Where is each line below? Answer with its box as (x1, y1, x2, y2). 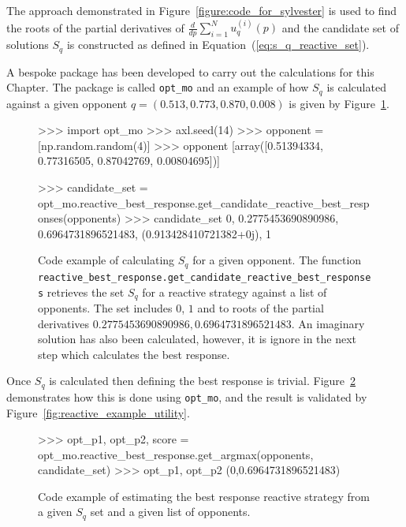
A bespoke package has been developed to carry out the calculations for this (6, 63, 374, 80)
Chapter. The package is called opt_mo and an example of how (6, 79, 309, 95)
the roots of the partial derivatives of (6, 19, 184, 36)
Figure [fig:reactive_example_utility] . (6, 404, 190, 420)
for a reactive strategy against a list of (142, 283, 327, 300)
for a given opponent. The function (192, 252, 362, 268)
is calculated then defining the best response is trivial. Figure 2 (49, 372, 356, 389)
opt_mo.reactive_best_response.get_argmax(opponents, (38, 446, 314, 462)
